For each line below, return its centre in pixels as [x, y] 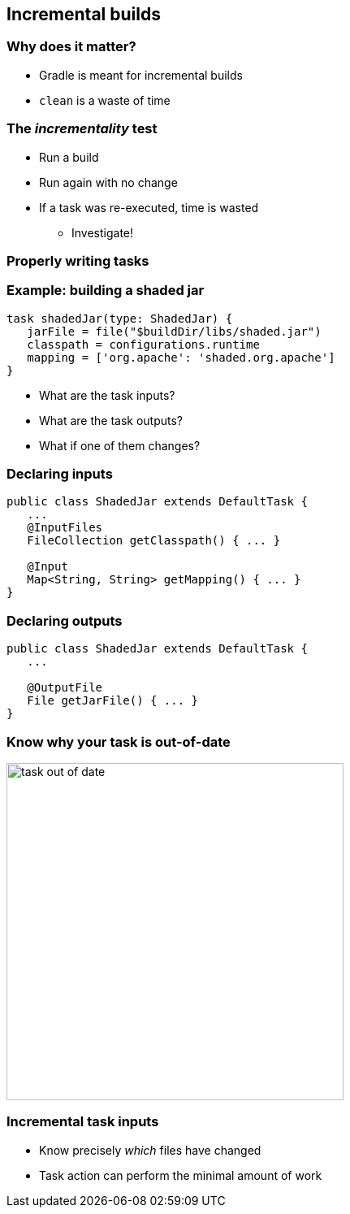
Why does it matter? [71, 47]
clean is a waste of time [105, 100]
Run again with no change [108, 182]
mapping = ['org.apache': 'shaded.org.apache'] [181, 357]
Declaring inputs [60, 474]
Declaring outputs [65, 620]
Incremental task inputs [83, 1122]
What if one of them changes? [120, 445]
